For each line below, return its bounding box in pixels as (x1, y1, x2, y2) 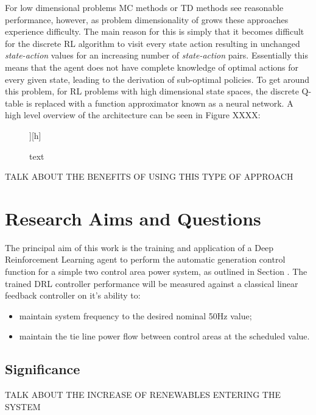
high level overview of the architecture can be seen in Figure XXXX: (5, 108, 261, 121)
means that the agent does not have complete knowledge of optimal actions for (5, 60, 299, 73)
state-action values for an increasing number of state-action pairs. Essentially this (5, 49, 308, 62)
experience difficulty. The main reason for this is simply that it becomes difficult (5, 25, 304, 38)
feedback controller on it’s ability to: (5, 289, 141, 302)
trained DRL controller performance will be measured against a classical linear (5, 277, 298, 289)
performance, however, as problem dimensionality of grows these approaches (5, 13, 289, 26)
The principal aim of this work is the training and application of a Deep (5, 241, 274, 254)
